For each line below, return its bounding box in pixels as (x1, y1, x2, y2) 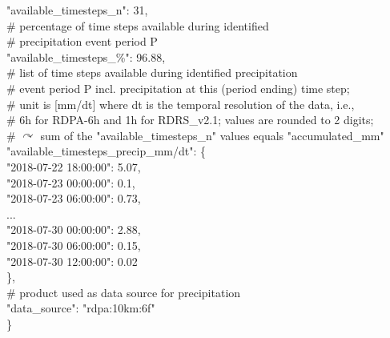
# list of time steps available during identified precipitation (6, 64, 298, 81)
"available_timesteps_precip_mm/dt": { (6, 143, 207, 159)
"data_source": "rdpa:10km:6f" (6, 300, 155, 316)
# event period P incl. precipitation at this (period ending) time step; (6, 79, 350, 96)
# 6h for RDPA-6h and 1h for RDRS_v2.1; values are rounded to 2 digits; (6, 111, 374, 128)
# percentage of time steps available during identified (6, 17, 269, 34)
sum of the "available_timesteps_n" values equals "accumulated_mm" (40, 127, 384, 143)
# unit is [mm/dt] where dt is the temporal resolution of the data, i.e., (6, 95, 355, 112)
